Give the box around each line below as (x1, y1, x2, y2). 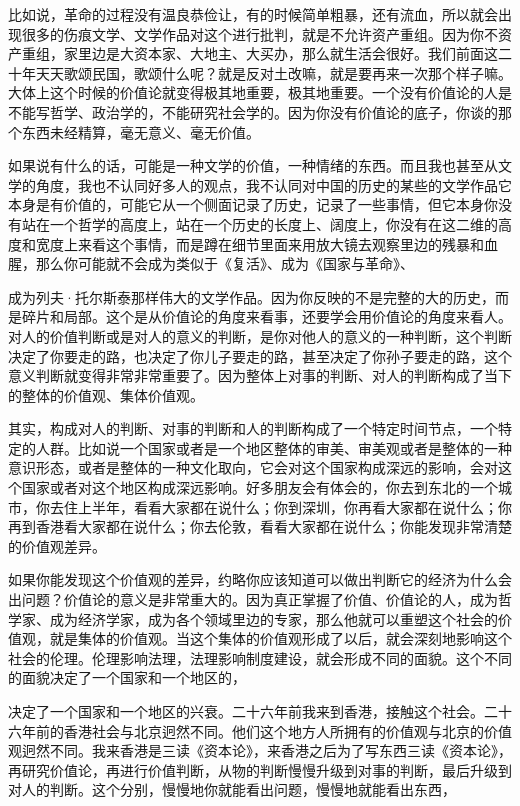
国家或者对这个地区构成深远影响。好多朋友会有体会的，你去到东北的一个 (21, 477, 498, 498)
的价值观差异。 (8, 535, 106, 556)
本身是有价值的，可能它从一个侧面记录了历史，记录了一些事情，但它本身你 (8, 194, 498, 215)
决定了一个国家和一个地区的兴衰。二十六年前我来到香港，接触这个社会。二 (8, 701, 498, 721)
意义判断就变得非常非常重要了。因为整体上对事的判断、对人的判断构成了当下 (8, 365, 512, 386)
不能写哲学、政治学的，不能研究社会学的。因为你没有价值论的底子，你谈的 (8, 101, 498, 122)
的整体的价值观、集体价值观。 (8, 384, 204, 405)
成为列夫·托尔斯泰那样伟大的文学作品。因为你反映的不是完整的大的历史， (8, 286, 495, 307)
